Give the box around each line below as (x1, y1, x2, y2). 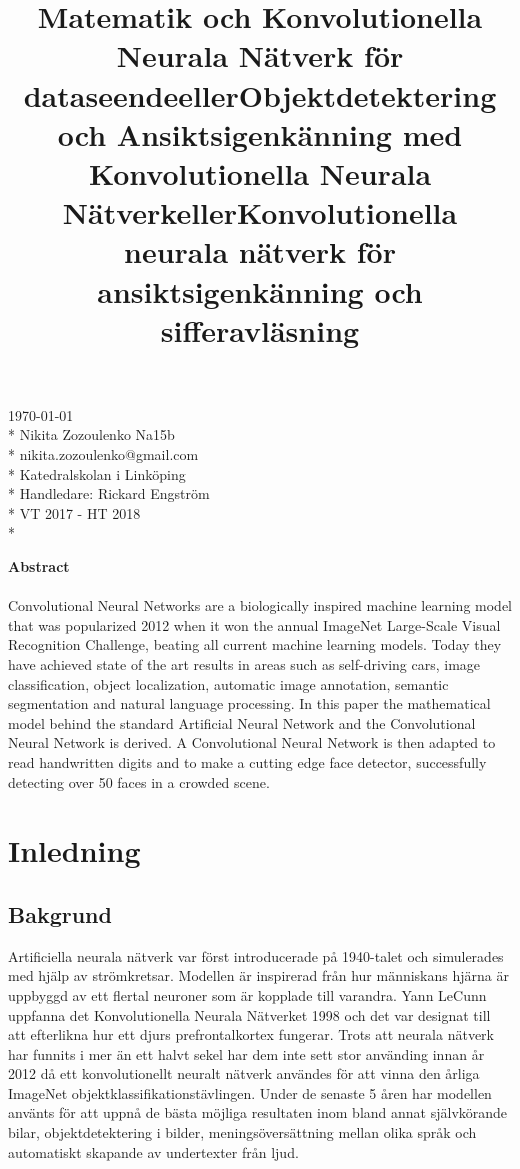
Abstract (8, 556, 70, 577)
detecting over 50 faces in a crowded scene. (8, 771, 270, 792)
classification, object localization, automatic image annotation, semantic (8, 673, 449, 694)
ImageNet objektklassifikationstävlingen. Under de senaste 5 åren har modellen (8, 1082, 492, 1103)
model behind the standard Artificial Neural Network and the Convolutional (8, 712, 476, 733)
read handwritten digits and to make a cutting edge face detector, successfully (8, 751, 487, 772)
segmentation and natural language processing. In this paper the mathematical (8, 693, 491, 714)
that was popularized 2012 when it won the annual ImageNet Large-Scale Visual (8, 614, 501, 635)
